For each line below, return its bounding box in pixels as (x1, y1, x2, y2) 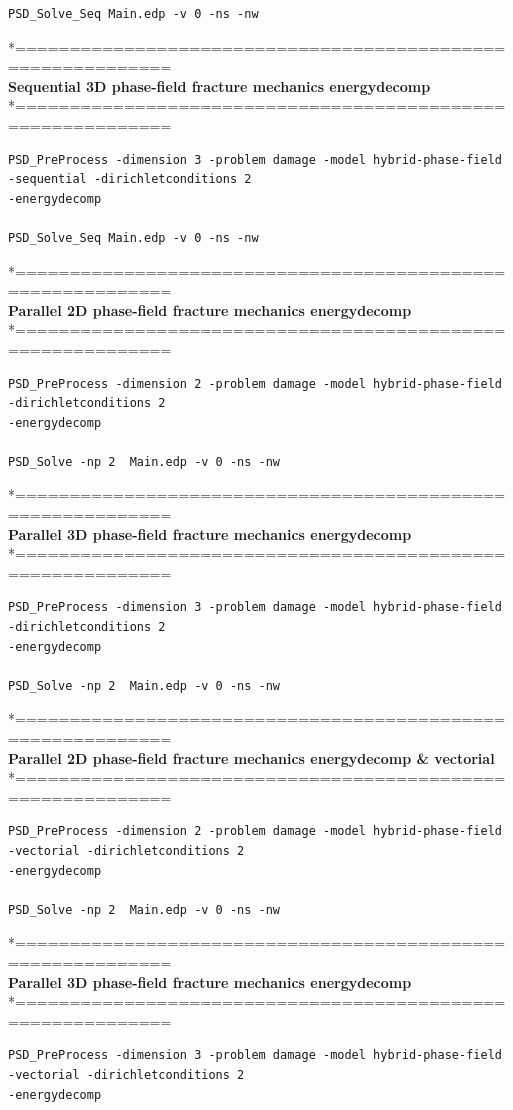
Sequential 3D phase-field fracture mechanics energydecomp (8, 75, 431, 96)
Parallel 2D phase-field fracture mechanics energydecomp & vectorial (8, 747, 495, 768)
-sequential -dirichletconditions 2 (8, 172, 252, 187)
